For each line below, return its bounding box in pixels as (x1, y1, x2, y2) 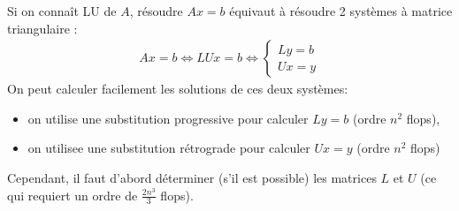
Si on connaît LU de (7, 2, 117, 19)
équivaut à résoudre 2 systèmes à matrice (229, 2, 453, 19)
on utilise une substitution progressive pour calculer (27, 109, 309, 127)
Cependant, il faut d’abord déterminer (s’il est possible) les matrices (7, 169, 377, 186)
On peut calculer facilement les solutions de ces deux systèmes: (7, 79, 348, 98)
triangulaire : (7, 19, 78, 37)
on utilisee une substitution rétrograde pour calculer (27, 139, 310, 157)
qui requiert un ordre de (7, 185, 138, 204)
